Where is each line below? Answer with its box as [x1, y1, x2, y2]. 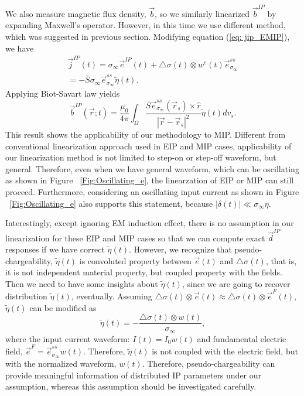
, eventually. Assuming [71, 290, 152, 302]
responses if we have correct [5, 243, 105, 255]
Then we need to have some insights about [5, 277, 158, 289]
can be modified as [29, 301, 97, 313]
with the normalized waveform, [5, 357, 117, 370]
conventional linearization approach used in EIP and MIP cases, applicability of [5, 139, 292, 152]
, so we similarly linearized [155, 7, 250, 19]
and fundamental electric [197, 332, 286, 344]
